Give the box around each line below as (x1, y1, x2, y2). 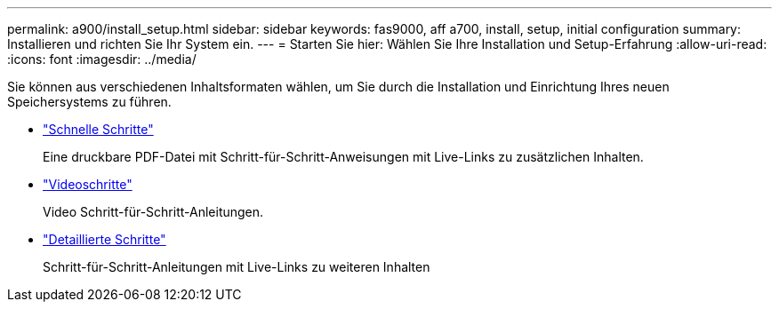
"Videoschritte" (43, 177, 133, 192)
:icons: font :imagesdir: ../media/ (7, 51, 197, 67)
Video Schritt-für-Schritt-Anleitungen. (43, 204, 264, 219)
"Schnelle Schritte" (43, 122, 154, 137)
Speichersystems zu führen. (7, 94, 172, 109)
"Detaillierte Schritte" (43, 232, 166, 247)
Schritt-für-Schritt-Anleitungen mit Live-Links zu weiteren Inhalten (43, 259, 430, 274)
